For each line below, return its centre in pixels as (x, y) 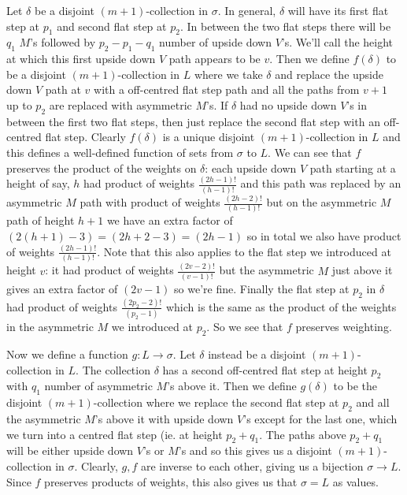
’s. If (217, 104)
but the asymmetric (266, 270)
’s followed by (63, 42)
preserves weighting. (344, 327)
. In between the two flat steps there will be (285, 26)
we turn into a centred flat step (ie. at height (115, 434)
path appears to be (215, 59)
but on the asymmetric (322, 202)
